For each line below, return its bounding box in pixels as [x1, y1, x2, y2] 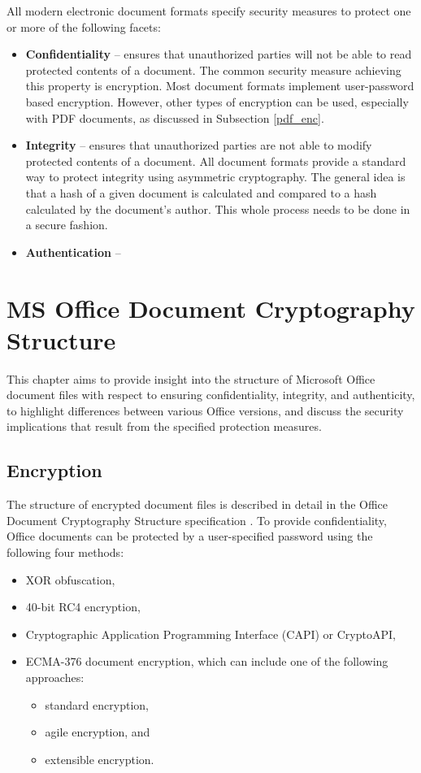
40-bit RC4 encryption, [25, 598, 141, 615]
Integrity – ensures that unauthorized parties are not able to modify [25, 137, 372, 154]
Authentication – [25, 243, 121, 260]
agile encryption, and [45, 723, 150, 740]
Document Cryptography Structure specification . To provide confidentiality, [7, 511, 387, 528]
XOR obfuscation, [25, 571, 115, 588]
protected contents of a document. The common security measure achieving [25, 61, 401, 78]
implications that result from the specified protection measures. [7, 418, 322, 435]
